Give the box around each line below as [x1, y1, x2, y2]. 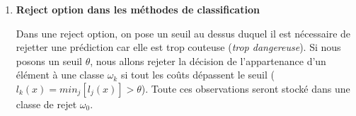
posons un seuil [16, 53, 82, 68]
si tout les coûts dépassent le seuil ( [120, 67, 275, 82]
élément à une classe [16, 67, 104, 82]
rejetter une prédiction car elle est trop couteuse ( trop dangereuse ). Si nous [16, 40, 341, 54]
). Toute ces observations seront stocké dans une [141, 81, 350, 95]
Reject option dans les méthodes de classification [16, 2, 260, 16]
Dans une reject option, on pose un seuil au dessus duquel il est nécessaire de [16, 25, 351, 40]
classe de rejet [16, 96, 77, 111]
